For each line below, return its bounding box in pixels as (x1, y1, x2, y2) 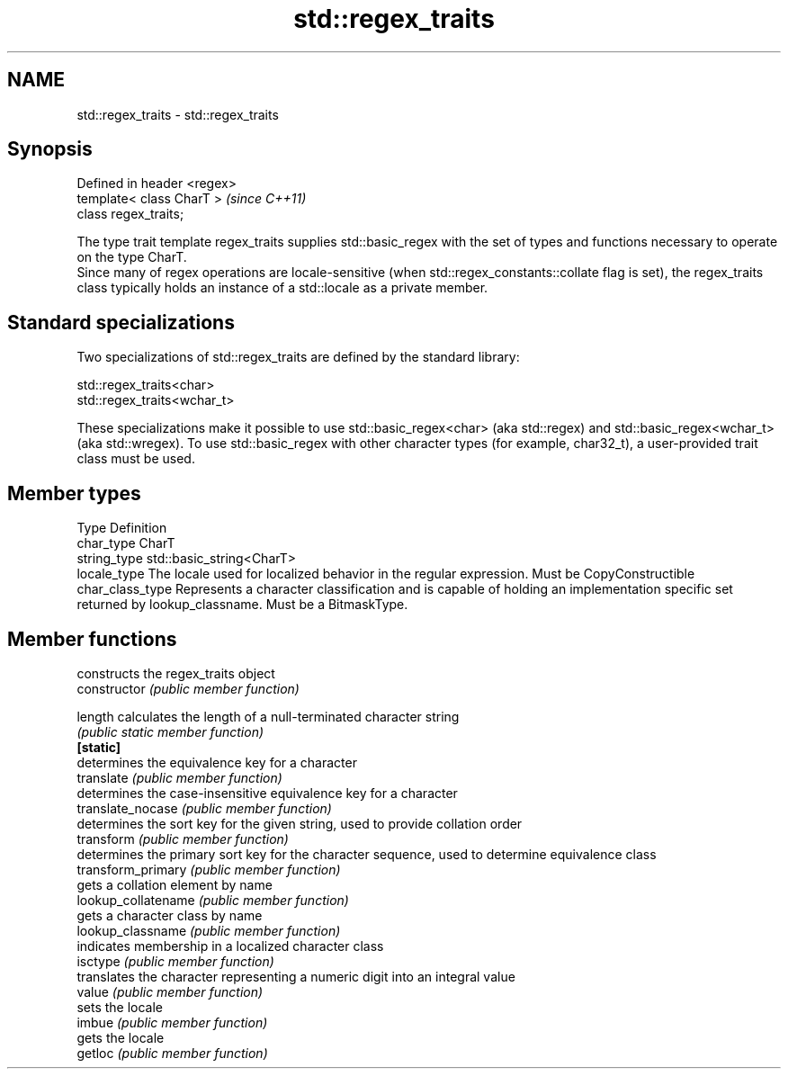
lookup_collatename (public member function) (76, 892, 349, 908)
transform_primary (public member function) (76, 861, 341, 877)
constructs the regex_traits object (76, 665, 275, 681)
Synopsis (7, 138, 93, 161)
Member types (7, 481, 141, 505)
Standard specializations (7, 310, 235, 334)
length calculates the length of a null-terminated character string (76, 708, 460, 724)
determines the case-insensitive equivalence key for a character (76, 785, 458, 801)
